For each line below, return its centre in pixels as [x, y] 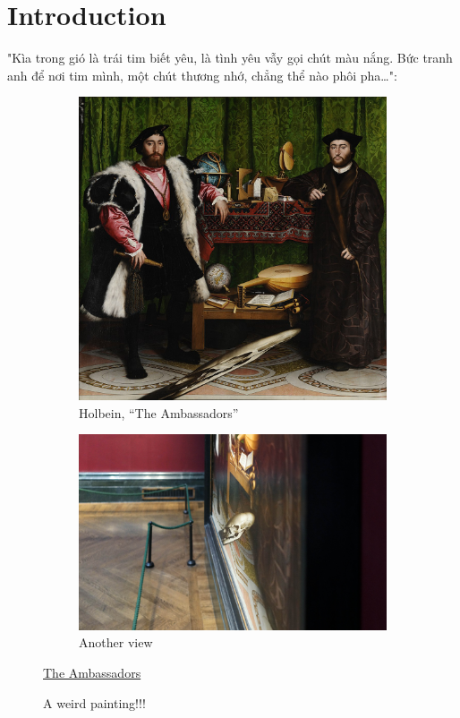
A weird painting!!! [94, 702]
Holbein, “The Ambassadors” [159, 412]
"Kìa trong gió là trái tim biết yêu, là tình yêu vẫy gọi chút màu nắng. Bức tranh [230, 58]
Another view [116, 642]
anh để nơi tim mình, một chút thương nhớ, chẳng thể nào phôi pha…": [202, 75]
